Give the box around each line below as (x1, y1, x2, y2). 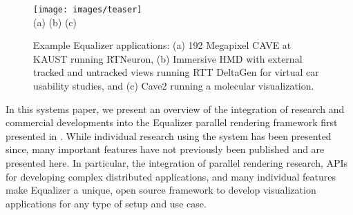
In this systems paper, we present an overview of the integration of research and (6, 101, 345, 116)
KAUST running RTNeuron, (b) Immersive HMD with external (33, 51, 303, 65)
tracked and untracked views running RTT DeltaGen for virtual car (33, 65, 319, 79)
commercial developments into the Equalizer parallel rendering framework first (6, 115, 338, 130)
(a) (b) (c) (33, 14, 77, 29)
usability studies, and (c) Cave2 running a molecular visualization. (33, 79, 314, 93)
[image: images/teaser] (33, 5, 142, 14)
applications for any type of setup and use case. (6, 196, 207, 210)
